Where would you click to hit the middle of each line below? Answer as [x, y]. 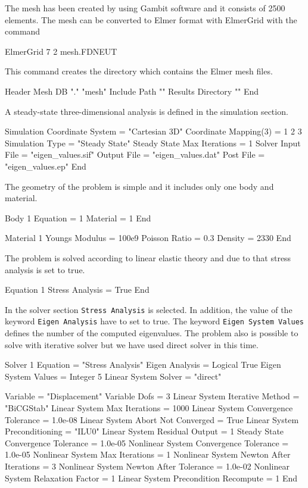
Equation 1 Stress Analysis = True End [77, 290]
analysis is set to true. [45, 269]
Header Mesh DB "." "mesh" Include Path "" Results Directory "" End [132, 91]
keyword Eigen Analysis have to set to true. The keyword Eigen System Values [155, 321]
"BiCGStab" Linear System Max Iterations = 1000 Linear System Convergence [149, 407]
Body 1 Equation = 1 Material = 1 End [78, 218]
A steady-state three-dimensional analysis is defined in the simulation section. [147, 111]
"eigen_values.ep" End [46, 166]
